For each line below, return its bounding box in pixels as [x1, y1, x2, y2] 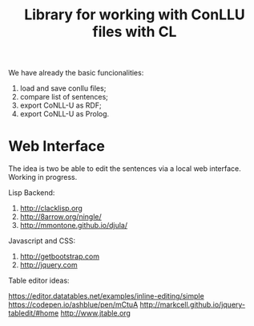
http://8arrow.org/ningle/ [19, 212, 102, 222]
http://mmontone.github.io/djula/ [19, 221, 128, 230]
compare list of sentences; [19, 92, 108, 102]
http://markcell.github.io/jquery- [139, 300, 246, 310]
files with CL [92, 22, 177, 41]
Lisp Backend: [8, 188, 55, 198]
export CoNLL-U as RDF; [19, 100, 102, 110]
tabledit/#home [8, 308, 59, 318]
